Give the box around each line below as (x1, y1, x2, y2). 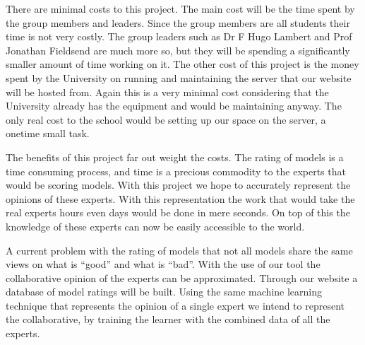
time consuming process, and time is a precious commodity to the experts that (6, 163, 346, 178)
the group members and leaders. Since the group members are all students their (6, 15, 350, 30)
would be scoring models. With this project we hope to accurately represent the (6, 177, 351, 192)
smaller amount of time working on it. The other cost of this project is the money (6, 57, 359, 71)
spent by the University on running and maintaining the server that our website (6, 70, 352, 85)
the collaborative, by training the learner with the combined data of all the (6, 312, 330, 327)
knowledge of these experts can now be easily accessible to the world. (6, 218, 305, 233)
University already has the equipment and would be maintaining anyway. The (6, 98, 342, 113)
